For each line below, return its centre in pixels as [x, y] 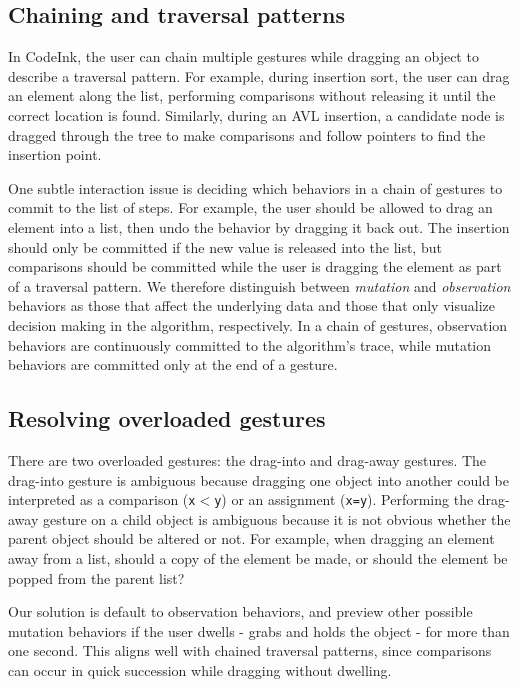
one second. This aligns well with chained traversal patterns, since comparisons [250, 650]
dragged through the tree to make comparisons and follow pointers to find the [247, 134]
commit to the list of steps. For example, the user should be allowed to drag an [250, 207]
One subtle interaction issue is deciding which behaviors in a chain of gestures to [255, 187]
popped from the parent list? [96, 577]
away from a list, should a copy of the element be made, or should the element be [258, 557]
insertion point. [55, 154]
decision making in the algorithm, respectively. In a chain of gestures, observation [258, 324]
